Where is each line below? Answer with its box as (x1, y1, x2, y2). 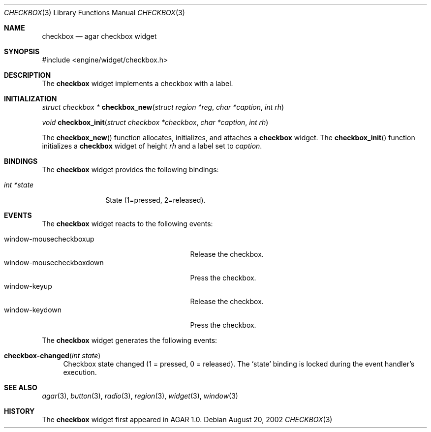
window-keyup (4, 282, 52, 290)
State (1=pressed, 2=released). (105, 196, 206, 204)
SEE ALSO (4, 383, 37, 392)
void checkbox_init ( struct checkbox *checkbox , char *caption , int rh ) (42, 118, 269, 126)
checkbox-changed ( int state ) (4, 351, 101, 360)
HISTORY (4, 407, 35, 415)
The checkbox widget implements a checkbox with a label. (42, 79, 233, 88)
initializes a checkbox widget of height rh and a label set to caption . (42, 142, 262, 150)
